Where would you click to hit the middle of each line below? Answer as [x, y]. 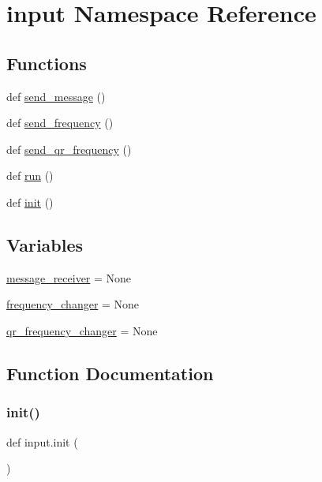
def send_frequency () [60, 123]
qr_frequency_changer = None [82, 330]
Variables [45, 244]
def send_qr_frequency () [69, 149]
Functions [47, 63]
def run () [30, 176]
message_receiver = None [69, 277]
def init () [30, 202]
